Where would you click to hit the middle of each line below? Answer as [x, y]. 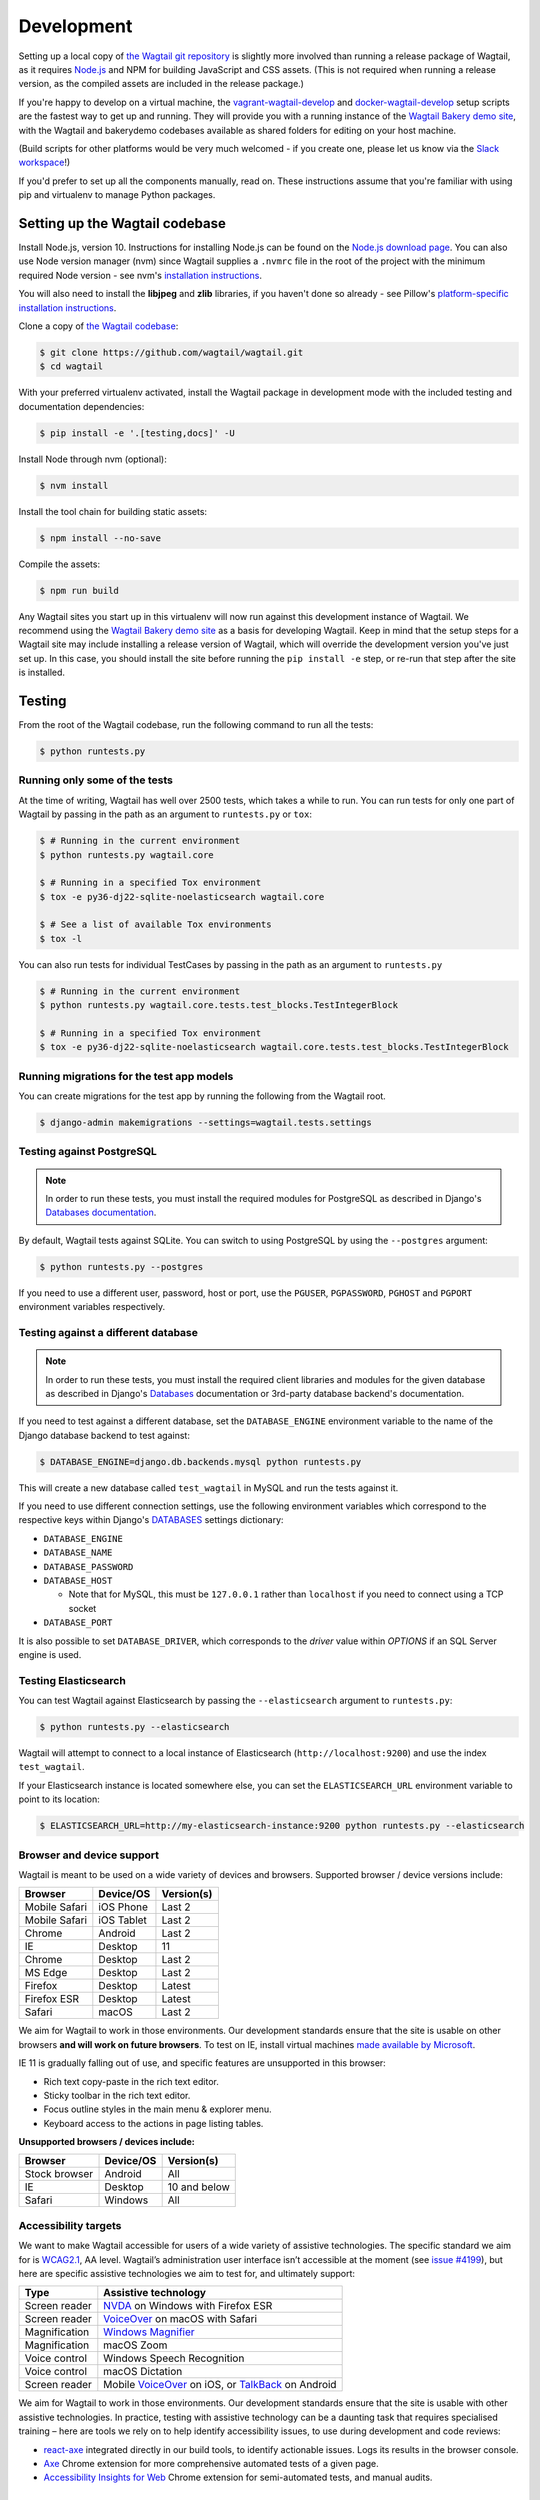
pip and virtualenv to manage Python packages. [117, 195]
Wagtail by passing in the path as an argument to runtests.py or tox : [165, 814]
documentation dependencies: [81, 406]
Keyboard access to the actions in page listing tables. [153, 2123]
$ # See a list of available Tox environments [155, 924]
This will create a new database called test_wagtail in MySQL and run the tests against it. [208, 1487]
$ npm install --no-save [100, 538]
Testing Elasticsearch [72, 1680]
